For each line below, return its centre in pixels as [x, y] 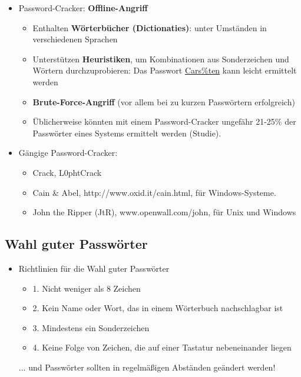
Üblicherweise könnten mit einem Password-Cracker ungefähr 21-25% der [164, 121]
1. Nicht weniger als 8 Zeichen [87, 288]
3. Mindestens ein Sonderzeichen [91, 327]
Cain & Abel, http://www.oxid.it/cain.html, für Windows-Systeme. [154, 192]
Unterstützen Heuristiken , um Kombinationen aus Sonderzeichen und [161, 59]
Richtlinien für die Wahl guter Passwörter [94, 268]
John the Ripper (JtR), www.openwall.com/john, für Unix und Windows [164, 212]
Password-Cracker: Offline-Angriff [83, 8]
